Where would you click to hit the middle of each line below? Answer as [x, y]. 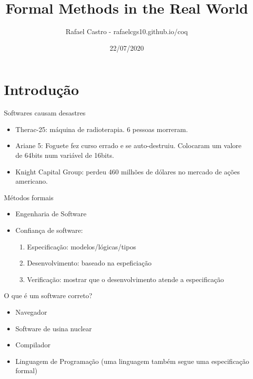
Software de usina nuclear [54, 328]
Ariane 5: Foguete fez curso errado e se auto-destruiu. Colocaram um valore [128, 145]
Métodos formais [29, 197]
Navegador [31, 312]
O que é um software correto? [48, 295]
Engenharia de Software [51, 214]
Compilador [33, 345]
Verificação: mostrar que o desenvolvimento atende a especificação [126, 279]
